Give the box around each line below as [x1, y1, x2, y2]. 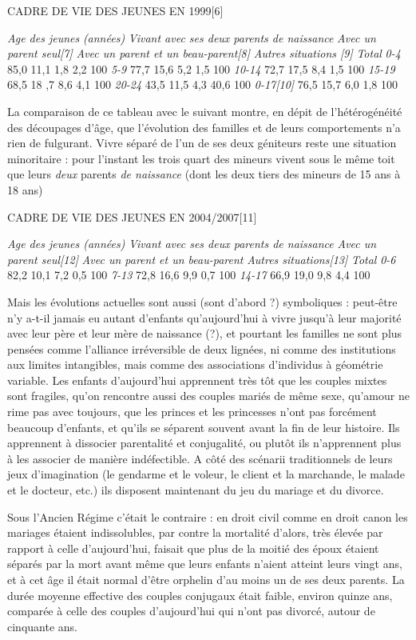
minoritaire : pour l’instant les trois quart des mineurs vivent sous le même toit [7, 150, 395, 166]
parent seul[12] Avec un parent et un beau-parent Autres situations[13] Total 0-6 [7, 250, 396, 267]
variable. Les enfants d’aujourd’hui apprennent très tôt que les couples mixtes [7, 371, 387, 388]
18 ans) [7, 181, 43, 198]
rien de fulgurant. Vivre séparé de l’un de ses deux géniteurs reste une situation [7, 134, 397, 151]
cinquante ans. [7, 618, 77, 634]
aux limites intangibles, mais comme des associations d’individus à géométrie [7, 356, 383, 373]
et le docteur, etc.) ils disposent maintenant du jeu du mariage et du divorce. [7, 482, 384, 498]
